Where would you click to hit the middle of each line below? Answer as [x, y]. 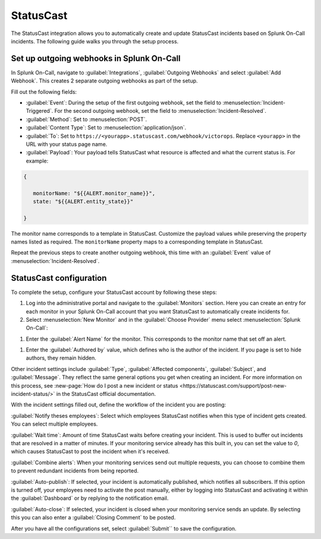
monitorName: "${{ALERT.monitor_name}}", [94, 193]
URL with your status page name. [67, 144]
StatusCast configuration [59, 278]
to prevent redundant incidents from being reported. [75, 471]
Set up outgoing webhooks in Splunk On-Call [96, 58]
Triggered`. [40, 111]
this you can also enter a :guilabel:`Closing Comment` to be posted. [93, 518]
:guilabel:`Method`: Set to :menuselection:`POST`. [86, 119]
